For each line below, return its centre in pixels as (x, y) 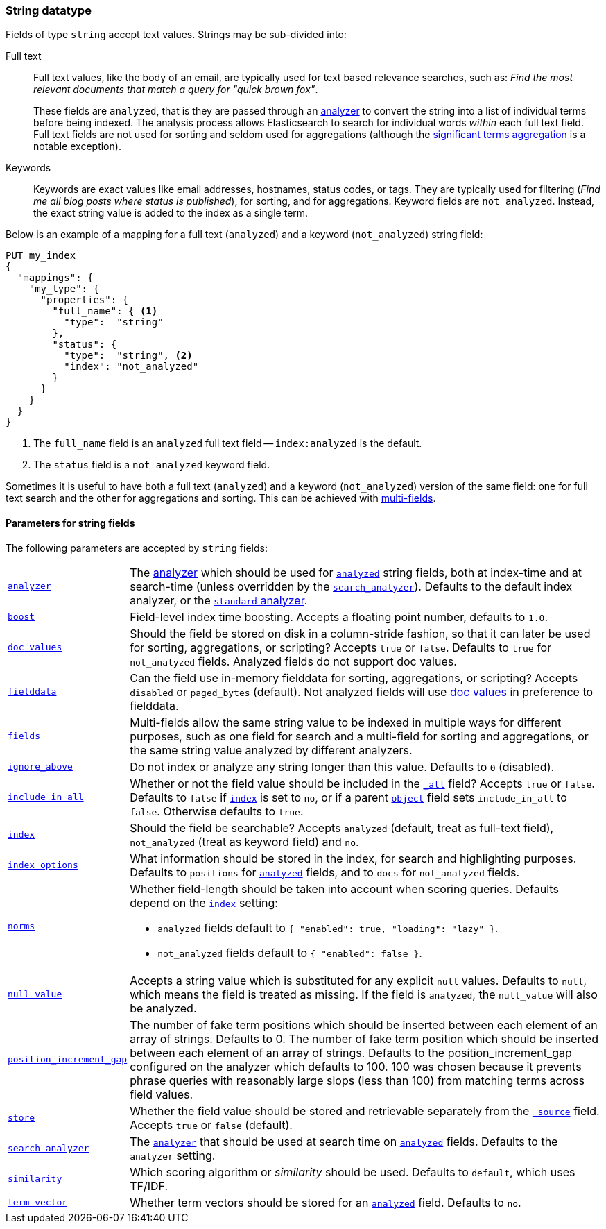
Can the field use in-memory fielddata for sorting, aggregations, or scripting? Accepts (354, 678)
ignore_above (40, 767)
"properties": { (85, 300)
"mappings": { (55, 278)
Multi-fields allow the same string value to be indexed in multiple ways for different (346, 722)
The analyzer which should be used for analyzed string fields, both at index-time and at (356, 572)
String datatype (49, 10)
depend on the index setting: (204, 902)
